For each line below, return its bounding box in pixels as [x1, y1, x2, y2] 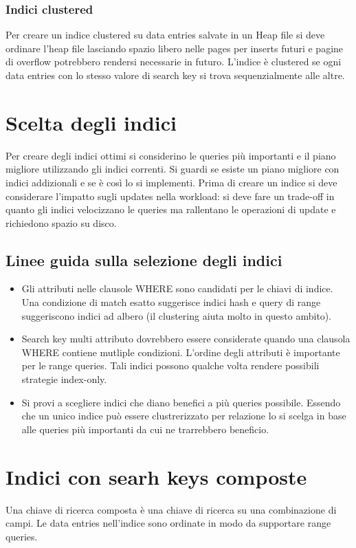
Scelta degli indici [5, 108, 177, 136]
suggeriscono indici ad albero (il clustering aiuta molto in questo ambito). [21, 308, 332, 322]
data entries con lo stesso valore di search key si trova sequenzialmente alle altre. [5, 68, 345, 82]
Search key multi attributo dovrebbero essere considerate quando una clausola [21, 331, 351, 346]
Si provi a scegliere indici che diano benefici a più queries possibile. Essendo [21, 395, 341, 409]
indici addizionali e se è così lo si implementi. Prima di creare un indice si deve [5, 175, 337, 189]
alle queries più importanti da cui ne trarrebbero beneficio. [21, 421, 269, 436]
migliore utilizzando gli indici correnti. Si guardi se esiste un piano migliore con [5, 162, 340, 176]
